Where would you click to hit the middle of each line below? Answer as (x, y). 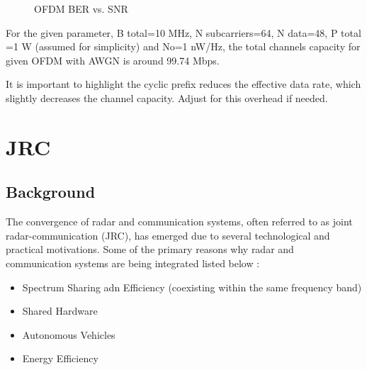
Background (51, 192)
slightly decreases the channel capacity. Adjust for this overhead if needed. (167, 97)
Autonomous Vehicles (69, 334)
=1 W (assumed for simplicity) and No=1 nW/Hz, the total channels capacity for (183, 46)
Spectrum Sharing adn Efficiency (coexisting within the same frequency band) (192, 287)
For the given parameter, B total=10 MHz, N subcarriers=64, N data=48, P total (183, 32)
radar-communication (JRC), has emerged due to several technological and (168, 235)
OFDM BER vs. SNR (81, 9)
